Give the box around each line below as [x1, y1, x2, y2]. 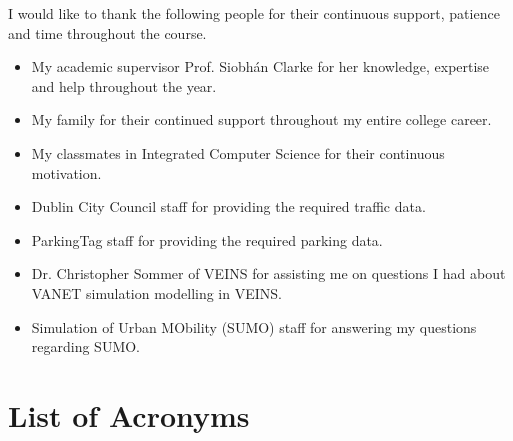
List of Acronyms [8, 394, 250, 435]
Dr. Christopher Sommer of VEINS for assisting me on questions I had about [31, 263, 506, 284]
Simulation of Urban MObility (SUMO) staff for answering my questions [31, 316, 477, 337]
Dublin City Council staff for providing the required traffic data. [31, 196, 426, 217]
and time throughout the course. [8, 22, 207, 43]
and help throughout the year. [31, 75, 217, 96]
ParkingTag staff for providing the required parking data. [31, 229, 383, 250]
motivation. [31, 162, 102, 183]
